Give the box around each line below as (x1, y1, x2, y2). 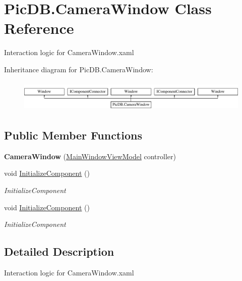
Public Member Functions (4, 127, 142, 143)
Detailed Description (4, 244, 114, 259)
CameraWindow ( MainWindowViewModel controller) (4, 151, 176, 161)
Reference (4, 18, 74, 38)
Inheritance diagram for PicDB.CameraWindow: (4, 64, 153, 74)
